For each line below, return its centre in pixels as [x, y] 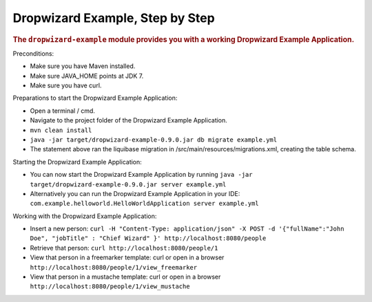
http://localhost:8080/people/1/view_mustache [110, 287]
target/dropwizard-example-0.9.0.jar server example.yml [128, 184]
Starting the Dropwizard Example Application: [77, 162]
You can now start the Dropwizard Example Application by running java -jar [141, 175]
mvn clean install [61, 130]
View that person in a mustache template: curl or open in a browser [125, 277]
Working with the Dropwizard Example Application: [85, 216]
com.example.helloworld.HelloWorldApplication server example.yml [145, 204]
